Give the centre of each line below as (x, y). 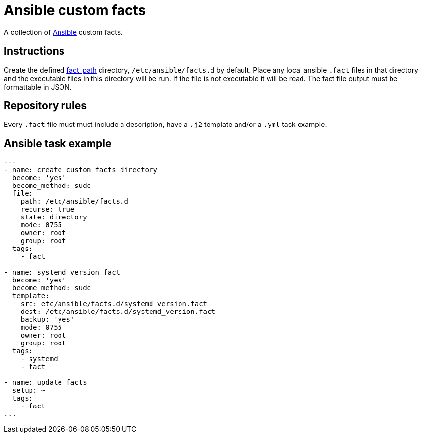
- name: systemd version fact (62, 272)
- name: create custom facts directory (81, 170)
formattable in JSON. (38, 87)
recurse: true (47, 209)
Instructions (34, 51)
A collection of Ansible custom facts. (63, 32)
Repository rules (45, 106)
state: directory (54, 217)
